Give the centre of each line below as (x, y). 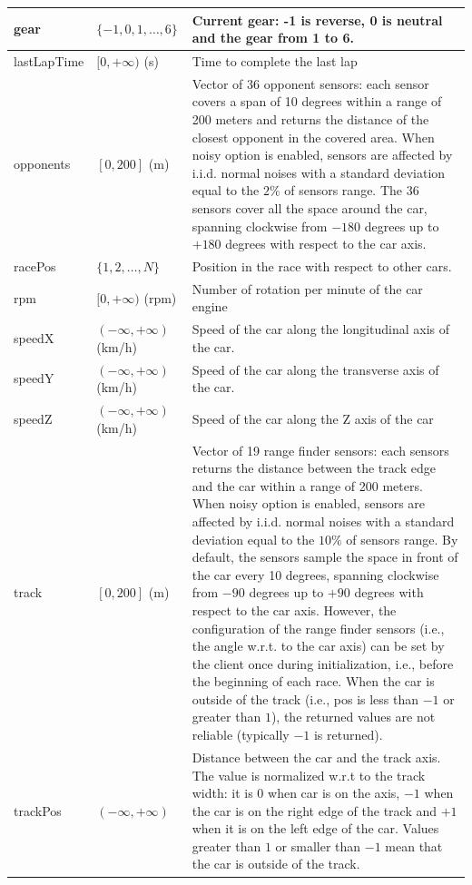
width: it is (222, 793)
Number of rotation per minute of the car (307, 288)
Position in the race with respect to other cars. (322, 265)
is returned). (348, 735)
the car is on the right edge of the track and (315, 810)
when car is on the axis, (334, 793)
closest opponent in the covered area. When (313, 137)
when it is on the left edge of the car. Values (315, 828)
